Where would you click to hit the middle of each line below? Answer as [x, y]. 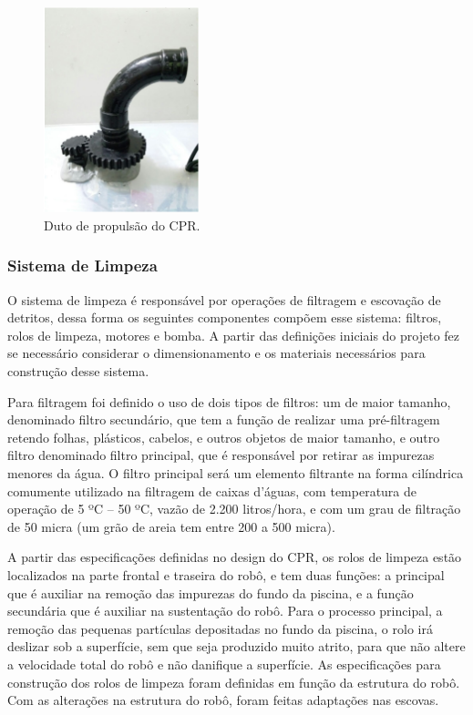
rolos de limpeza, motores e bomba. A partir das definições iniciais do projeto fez [234, 335]
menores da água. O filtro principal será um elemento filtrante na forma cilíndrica [236, 473]
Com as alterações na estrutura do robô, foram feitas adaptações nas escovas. [223, 700]
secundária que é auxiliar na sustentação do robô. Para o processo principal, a [225, 611]
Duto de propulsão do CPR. [122, 225]
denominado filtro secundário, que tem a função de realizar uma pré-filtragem [224, 419]
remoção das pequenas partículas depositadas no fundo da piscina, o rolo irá [220, 628]
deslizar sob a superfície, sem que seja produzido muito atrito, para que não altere [236, 646]
